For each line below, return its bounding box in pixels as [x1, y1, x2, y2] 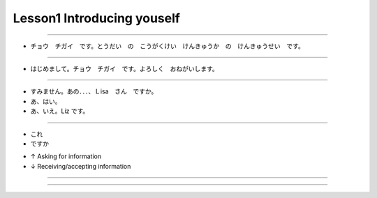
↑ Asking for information [30, 152, 101, 160]
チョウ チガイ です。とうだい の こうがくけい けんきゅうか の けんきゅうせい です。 [30, 42, 305, 50]
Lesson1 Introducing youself [13, 10, 181, 26]
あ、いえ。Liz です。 [30, 107, 89, 115]
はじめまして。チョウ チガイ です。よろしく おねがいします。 [30, 64, 219, 73]
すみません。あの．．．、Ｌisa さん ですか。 [30, 87, 158, 96]
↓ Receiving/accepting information [30, 162, 131, 170]
